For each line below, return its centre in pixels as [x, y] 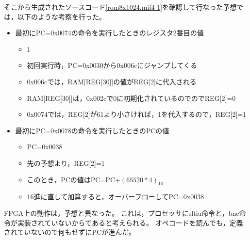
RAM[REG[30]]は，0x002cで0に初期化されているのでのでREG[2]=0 [131, 98]
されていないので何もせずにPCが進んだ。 [70, 232]
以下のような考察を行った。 [61, 16]
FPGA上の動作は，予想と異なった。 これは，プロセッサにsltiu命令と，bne [122, 213]
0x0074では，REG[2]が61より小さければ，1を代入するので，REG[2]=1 [137, 114]
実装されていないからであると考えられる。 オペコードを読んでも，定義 [130, 222]
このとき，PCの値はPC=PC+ [74, 179]
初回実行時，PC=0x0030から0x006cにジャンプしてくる [112, 65]
